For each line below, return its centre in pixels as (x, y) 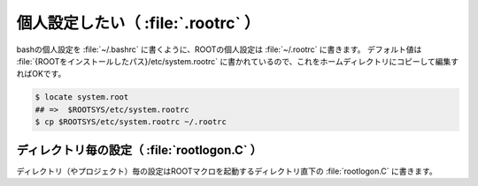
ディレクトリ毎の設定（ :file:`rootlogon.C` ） (139, 150)
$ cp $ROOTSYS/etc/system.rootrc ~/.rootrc (131, 122)
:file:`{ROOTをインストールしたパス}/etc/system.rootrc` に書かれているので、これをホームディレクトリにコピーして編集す (238, 61)
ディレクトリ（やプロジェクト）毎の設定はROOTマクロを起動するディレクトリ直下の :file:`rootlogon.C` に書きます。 (227, 171)
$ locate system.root (82, 97)
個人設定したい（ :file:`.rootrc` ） (138, 23)
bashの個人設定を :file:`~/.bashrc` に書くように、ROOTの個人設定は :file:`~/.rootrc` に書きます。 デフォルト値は (219, 49)
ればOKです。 (41, 74)
